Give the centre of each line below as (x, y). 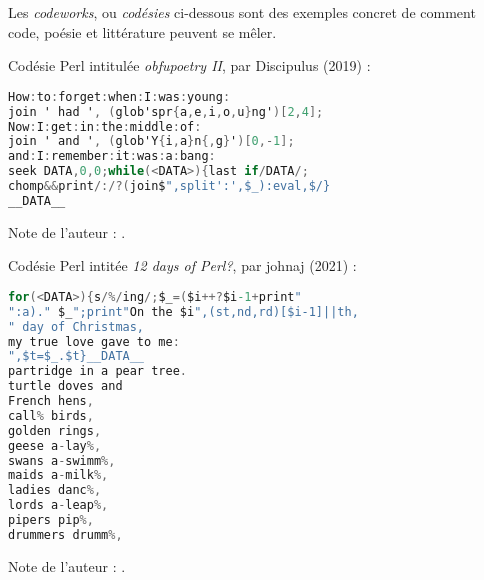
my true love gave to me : (94, 341)
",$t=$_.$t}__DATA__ (76, 356)
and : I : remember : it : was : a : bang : (112, 156)
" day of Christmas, (76, 326)
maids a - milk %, (58, 475)
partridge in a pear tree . (97, 371)
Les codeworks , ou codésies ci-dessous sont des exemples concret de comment (242, 12)
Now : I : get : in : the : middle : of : (105, 126)
